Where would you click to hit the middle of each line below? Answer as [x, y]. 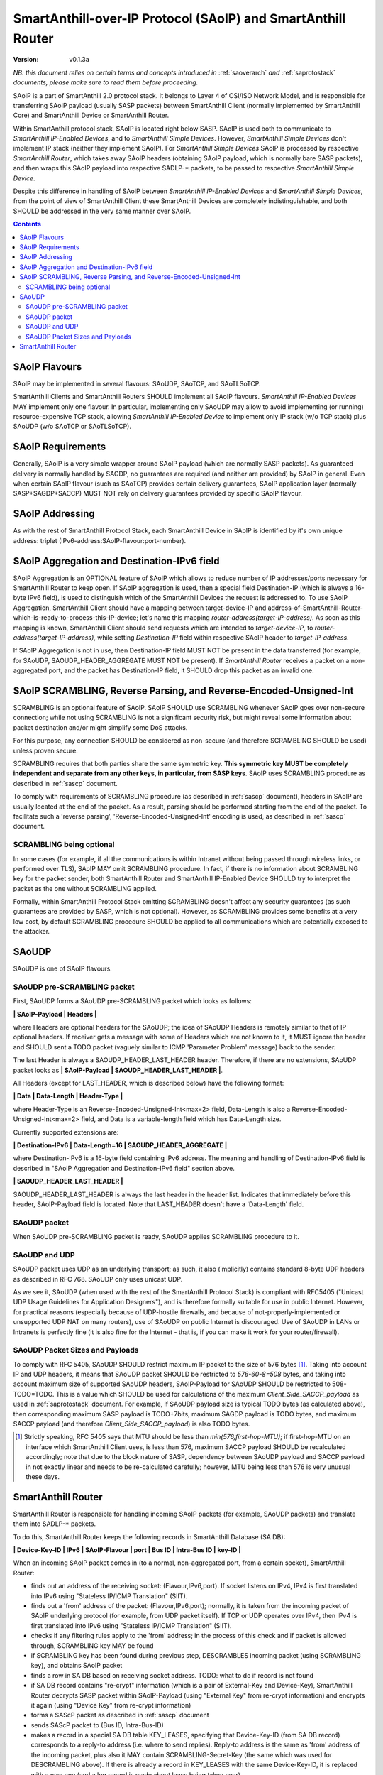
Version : [26, 60]
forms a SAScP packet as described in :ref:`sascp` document [120, 1715]
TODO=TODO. [34, 1394]
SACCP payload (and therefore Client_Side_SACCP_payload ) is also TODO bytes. [132, 1424]
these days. [43, 1476]
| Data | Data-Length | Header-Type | [68, 1096]
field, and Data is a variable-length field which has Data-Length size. [181, 1119]
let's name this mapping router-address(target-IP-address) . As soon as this [250, 618]
